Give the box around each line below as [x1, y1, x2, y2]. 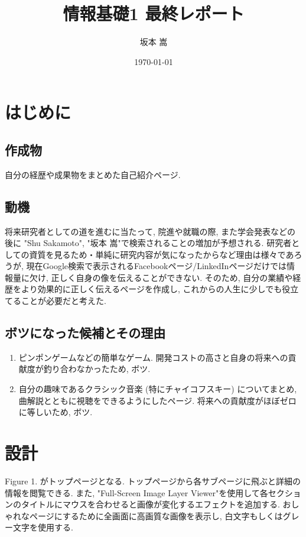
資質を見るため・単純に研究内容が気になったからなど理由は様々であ [29, 248, 294, 260]
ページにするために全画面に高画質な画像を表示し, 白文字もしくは [29, 509, 283, 522]
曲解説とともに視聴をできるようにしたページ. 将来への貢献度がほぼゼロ [18, 394, 297, 406]
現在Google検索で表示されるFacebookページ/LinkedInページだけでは [26, 260, 287, 272]
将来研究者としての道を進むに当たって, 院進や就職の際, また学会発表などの [5, 225, 295, 237]
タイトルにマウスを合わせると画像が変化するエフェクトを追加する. [21, 498, 280, 510]
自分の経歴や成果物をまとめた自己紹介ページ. [5, 168, 181, 180]
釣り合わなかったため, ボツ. [43, 363, 151, 375]
